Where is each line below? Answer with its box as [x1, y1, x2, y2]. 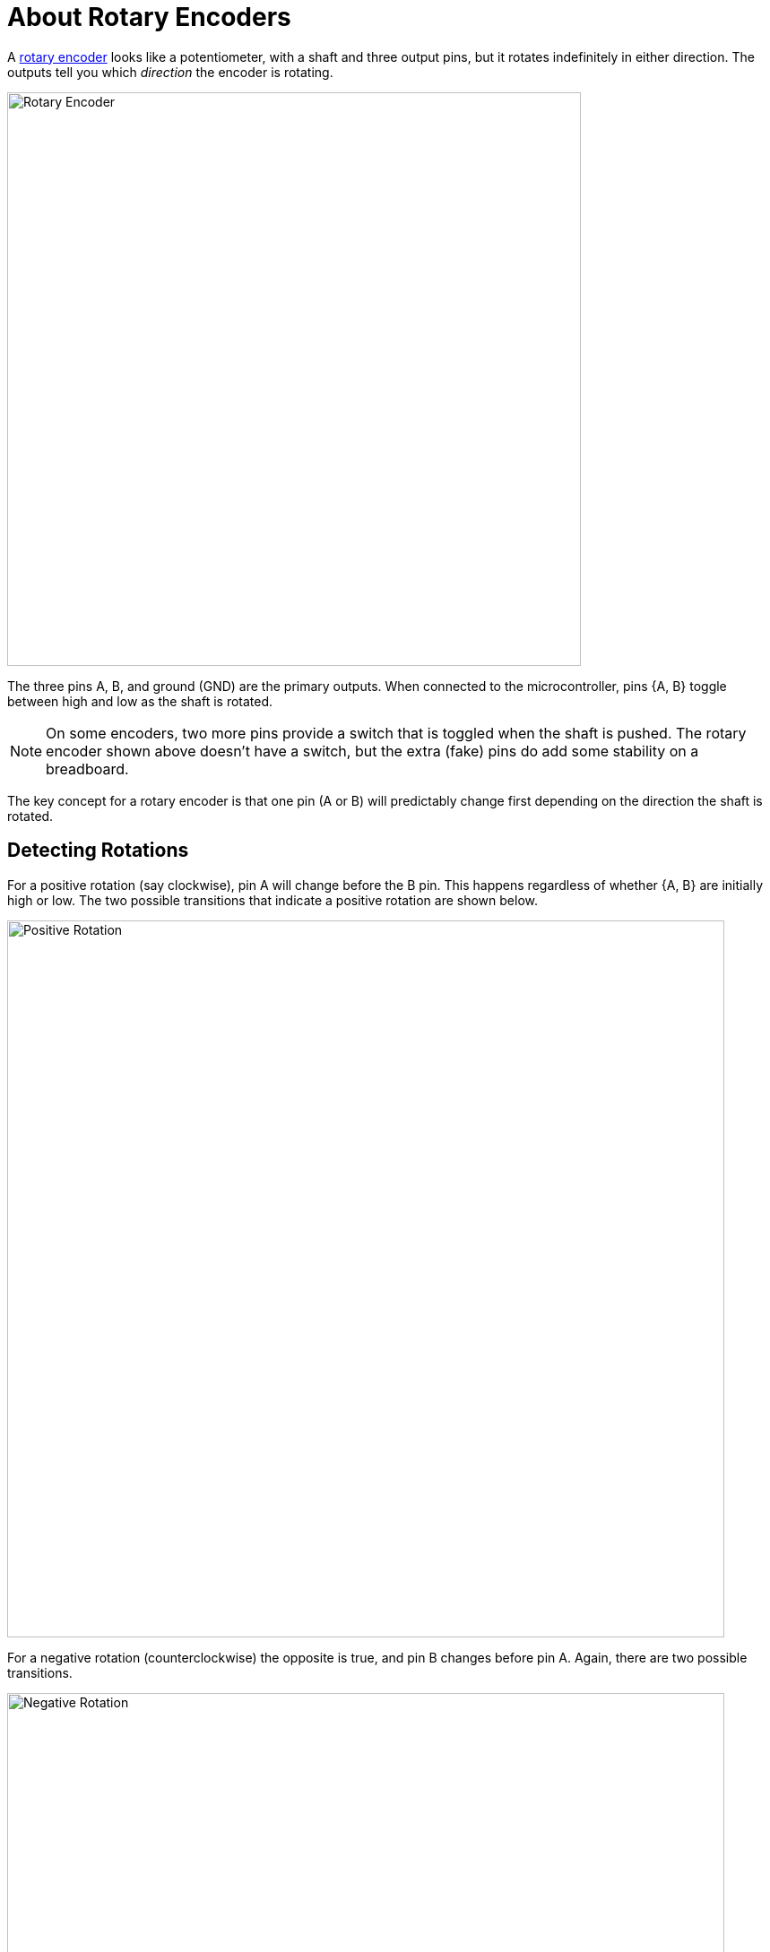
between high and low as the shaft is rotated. [7, 693, 273, 709]
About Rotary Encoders [7, 2, 291, 32]
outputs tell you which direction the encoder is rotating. [7, 64, 333, 80]
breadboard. [46, 759, 129, 778]
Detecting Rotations [7, 839, 189, 862]
